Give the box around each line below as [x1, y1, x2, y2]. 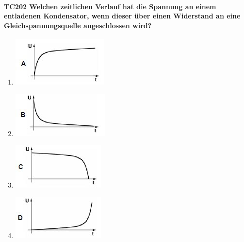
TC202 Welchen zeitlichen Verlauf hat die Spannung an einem [4, 1, 216, 11]
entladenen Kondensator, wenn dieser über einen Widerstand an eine [4, 11, 241, 21]
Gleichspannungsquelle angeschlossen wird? [4, 20, 152, 30]
